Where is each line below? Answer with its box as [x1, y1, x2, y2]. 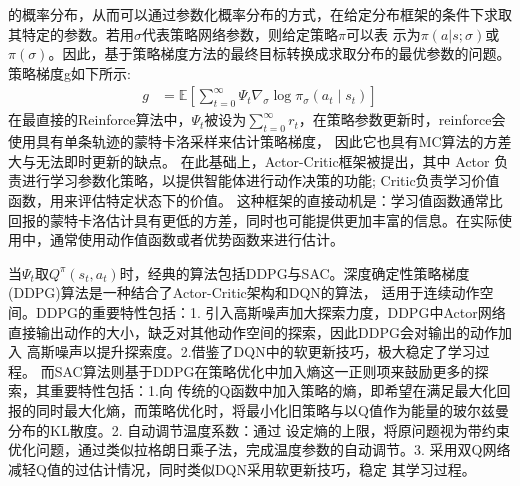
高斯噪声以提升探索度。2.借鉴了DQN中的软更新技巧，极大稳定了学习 [26, 341, 476, 362]
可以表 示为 [345, 23, 421, 44]
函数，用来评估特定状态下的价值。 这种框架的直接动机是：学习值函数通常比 [8, 189, 503, 210]
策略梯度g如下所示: [8, 62, 131, 83]
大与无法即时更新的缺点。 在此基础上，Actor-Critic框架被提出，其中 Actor [8, 150, 490, 171]
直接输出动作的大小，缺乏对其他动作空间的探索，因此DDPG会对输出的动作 [8, 321, 498, 342]
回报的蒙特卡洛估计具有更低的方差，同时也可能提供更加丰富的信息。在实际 [8, 209, 498, 230]
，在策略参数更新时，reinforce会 [298, 109, 506, 130]
